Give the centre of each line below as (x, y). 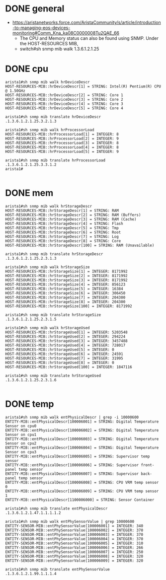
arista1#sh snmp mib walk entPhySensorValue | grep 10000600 (70, 521)
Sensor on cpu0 (21, 426)
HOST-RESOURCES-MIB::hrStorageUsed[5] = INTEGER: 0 (60, 350)
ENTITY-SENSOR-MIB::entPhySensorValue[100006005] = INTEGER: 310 (74, 543)
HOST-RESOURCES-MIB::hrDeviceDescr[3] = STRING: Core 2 (64, 99)
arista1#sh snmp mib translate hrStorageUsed (53, 375)
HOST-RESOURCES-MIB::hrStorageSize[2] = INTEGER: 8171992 (66, 276)
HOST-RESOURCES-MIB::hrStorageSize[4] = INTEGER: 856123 (65, 284)
